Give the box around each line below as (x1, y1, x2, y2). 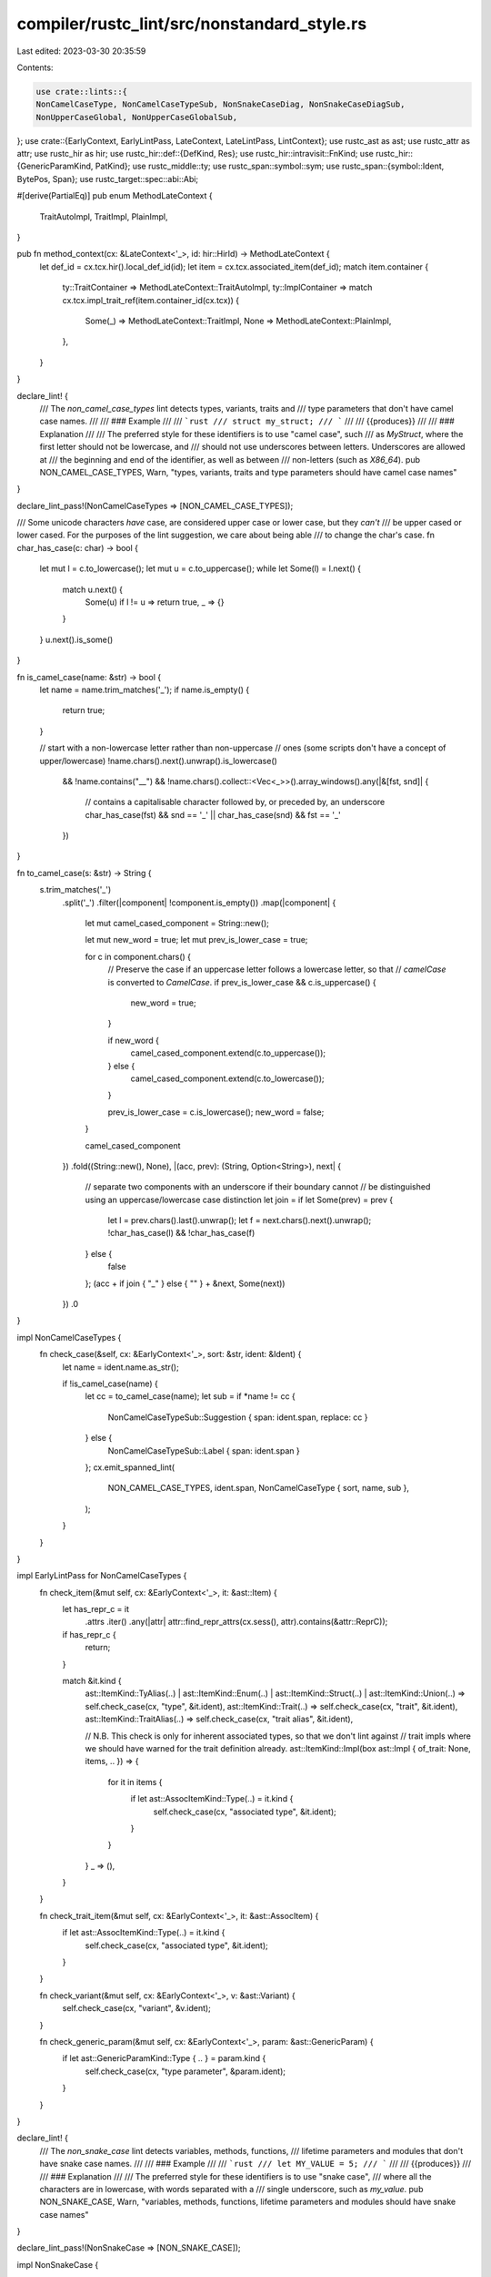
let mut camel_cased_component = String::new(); (85, 918, 270, 929)
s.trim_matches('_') (39, 884, 112, 895)
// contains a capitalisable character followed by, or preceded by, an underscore (85, 797, 386, 808)
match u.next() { (62, 584, 123, 595)
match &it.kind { (62, 1676, 122, 1687)
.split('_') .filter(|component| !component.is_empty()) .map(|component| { (62, 897, 336, 908)
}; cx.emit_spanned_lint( (85, 1462, 175, 1473)
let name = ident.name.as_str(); (62, 1362, 179, 1373)
